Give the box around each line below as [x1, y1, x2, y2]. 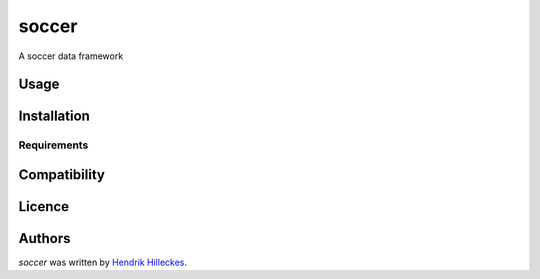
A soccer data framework [18, 50, 124, 62]
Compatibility [18, 166, 105, 183]
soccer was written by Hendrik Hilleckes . [18, 256, 188, 269]
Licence [18, 198, 70, 215]
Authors [18, 230, 71, 247]
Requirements [18, 138, 89, 152]
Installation [18, 108, 90, 125]
